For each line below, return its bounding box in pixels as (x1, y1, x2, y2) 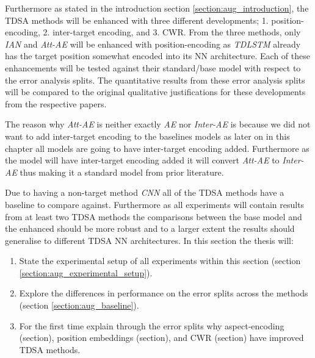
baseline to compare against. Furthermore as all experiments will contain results (5, 198, 305, 210)
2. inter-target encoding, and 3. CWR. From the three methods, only (43, 26, 301, 38)
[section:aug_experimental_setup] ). (19, 266, 153, 279)
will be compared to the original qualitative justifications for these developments (5, 85, 306, 98)
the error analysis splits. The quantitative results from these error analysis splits (5, 73, 305, 86)
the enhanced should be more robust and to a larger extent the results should (5, 222, 295, 235)
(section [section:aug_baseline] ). (19, 299, 139, 312)
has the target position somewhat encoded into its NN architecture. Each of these (5, 49, 310, 62)
